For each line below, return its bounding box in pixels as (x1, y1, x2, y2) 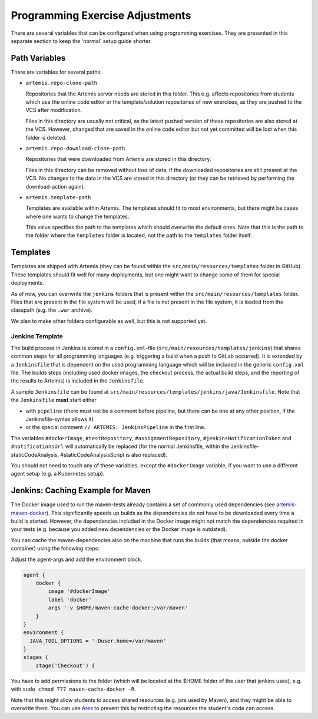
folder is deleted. (25, 134, 67, 141)
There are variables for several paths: (11, 68, 102, 75)
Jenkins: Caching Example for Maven (11, 486, 151, 496)
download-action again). (25, 183, 85, 190)
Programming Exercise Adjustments (11, 9, 191, 22)
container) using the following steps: (11, 545, 100, 552)
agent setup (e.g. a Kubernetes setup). (11, 470, 105, 477)
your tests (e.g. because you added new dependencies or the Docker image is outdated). (11, 526, 228, 533)
